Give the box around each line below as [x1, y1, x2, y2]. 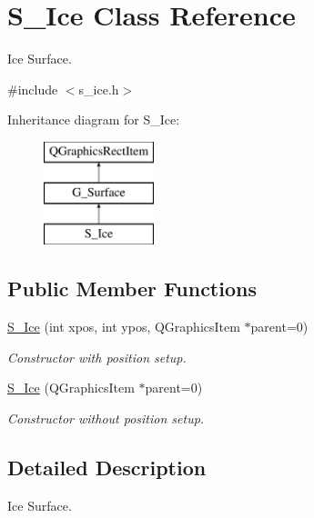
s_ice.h [78, 79, 119, 98]
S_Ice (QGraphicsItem [7, 378, 135, 397]
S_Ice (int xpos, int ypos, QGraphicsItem [7, 317, 240, 336]
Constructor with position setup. [7, 347, 187, 366]
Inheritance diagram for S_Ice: [7, 110, 180, 129]
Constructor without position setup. [7, 408, 205, 427]
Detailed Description [7, 453, 207, 481]
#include [7, 79, 58, 98]
